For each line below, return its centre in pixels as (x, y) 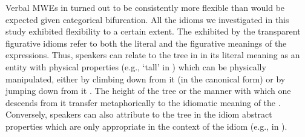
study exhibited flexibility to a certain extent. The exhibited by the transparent (153, 31)
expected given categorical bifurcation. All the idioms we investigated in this (147, 19)
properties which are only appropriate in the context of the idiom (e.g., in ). (146, 126)
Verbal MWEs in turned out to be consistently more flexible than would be (145, 7)
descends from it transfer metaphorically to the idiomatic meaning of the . (143, 102)
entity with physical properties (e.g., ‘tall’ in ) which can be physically (136, 66)
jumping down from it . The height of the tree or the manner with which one (148, 91)
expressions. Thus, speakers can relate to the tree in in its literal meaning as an (153, 55)
